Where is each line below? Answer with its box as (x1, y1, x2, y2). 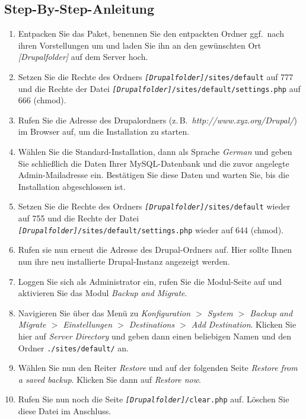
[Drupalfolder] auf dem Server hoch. (18, 50, 148, 63)
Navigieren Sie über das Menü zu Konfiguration (18, 306, 191, 319)
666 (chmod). (18, 94, 66, 106)
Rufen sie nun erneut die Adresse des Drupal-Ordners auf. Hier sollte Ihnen (18, 243, 292, 256)
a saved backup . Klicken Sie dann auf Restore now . (18, 373, 201, 385)
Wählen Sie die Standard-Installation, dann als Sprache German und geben (18, 145, 292, 158)
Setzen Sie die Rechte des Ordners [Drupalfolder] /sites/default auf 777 (18, 70, 294, 82)
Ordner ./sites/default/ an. (18, 341, 129, 354)
